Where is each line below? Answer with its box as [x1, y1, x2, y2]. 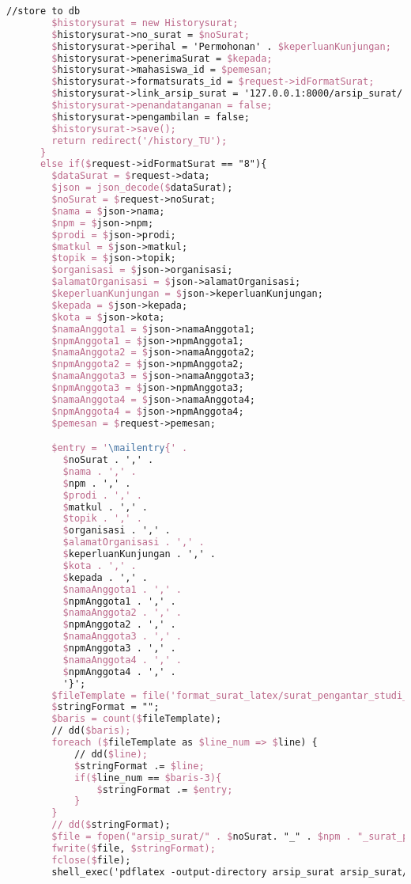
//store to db [6, 6, 81, 17]
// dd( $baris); [51, 725, 131, 737]
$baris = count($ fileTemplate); [51, 713, 222, 725]
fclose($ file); [51, 854, 131, 866]
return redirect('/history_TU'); [51, 135, 228, 146]
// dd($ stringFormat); [51, 819, 171, 831]
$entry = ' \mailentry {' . [51, 442, 188, 454]
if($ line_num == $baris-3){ [74, 772, 222, 783]
